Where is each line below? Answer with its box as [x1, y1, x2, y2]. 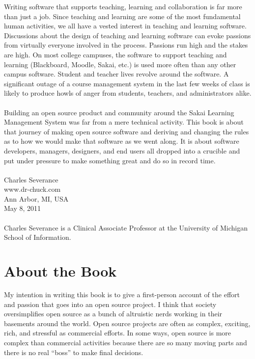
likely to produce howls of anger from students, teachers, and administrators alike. [4, 88, 252, 98]
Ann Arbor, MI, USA [4, 193, 69, 204]
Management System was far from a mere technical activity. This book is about [4, 117, 244, 127]
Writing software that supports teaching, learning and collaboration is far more [4, 1, 242, 11]
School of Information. [4, 232, 71, 242]
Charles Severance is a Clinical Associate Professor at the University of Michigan [4, 222, 248, 232]
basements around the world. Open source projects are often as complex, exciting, [4, 318, 251, 328]
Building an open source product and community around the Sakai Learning [4, 107, 234, 117]
